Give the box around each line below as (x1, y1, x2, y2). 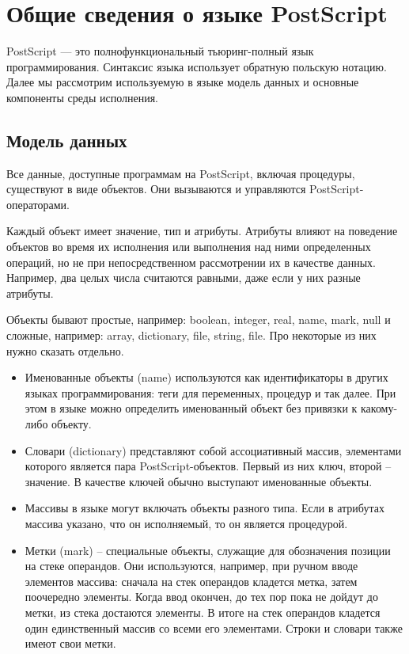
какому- (360, 400, 398, 416)
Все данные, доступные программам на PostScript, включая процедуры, (6, 165, 355, 181)
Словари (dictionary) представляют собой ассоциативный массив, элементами (25, 442, 402, 458)
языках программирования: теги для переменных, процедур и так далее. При (25, 384, 396, 401)
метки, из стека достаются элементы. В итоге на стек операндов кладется (25, 603, 381, 620)
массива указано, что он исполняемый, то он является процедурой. (25, 515, 348, 531)
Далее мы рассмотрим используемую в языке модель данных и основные (6, 74, 359, 90)
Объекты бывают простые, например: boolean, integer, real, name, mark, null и (6, 311, 391, 328)
